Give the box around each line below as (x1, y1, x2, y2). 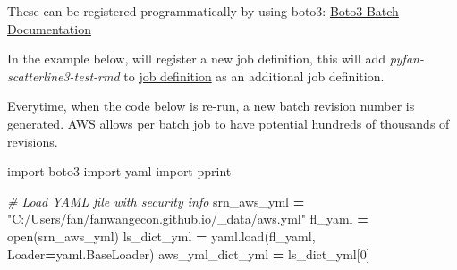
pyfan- (389, 49, 424, 68)
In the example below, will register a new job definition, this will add (7, 49, 385, 68)
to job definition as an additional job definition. (123, 66, 385, 85)
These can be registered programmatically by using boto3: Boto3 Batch (7, 2, 399, 20)
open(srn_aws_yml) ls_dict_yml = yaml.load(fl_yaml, (7, 226, 316, 245)
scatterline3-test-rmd (7, 66, 120, 85)
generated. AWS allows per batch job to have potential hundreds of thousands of (7, 114, 450, 132)
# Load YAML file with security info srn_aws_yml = (7, 191, 305, 210)
